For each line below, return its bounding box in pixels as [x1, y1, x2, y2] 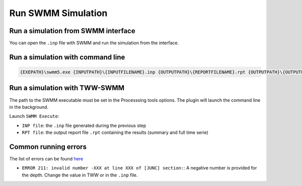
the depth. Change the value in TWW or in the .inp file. [22, 172, 138, 178]
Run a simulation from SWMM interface [9, 27, 135, 35]
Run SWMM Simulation [9, 8, 108, 19]
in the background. [9, 104, 49, 110]
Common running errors [9, 142, 87, 151]
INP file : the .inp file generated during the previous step [22, 122, 146, 128]
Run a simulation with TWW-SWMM [9, 84, 124, 92]
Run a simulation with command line [9, 53, 125, 61]
